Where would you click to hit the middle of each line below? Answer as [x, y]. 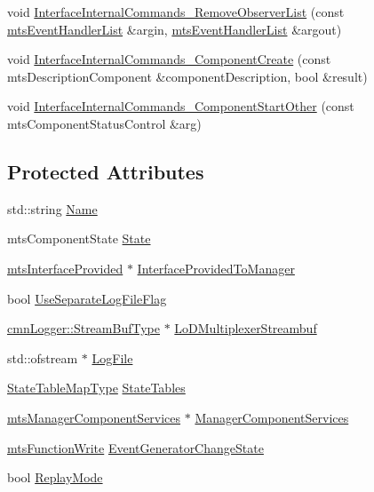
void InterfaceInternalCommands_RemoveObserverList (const [176, 12]
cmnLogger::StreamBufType [84, 328]
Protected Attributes [106, 171]
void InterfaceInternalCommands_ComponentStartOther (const [181, 106]
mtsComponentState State [79, 238]
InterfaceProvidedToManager [216, 268]
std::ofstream [43, 357]
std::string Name [52, 208]
